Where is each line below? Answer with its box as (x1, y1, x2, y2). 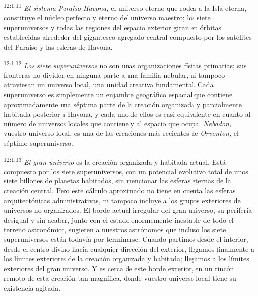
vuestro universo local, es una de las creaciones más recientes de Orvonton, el (4, 128, 239, 138)
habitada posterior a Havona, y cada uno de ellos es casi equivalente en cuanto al (4, 109, 251, 119)
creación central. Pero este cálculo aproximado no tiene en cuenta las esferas (4, 185, 236, 196)
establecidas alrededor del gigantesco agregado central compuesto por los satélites (4, 32, 252, 42)
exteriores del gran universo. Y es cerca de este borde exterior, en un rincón (4, 263, 234, 273)
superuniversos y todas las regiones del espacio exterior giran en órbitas (4, 22, 221, 32)
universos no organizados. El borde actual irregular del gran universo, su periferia (4, 205, 252, 215)
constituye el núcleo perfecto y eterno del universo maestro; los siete (4, 12, 211, 23)
